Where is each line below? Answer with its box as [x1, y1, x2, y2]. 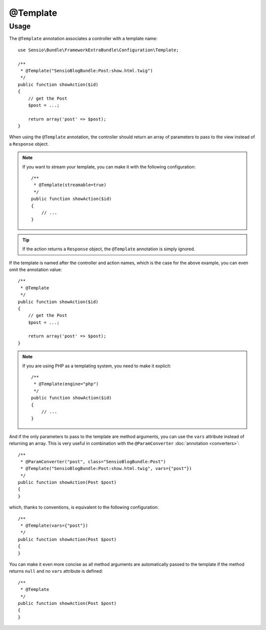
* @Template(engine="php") [33, 381, 99, 387]
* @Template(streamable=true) [33, 182, 107, 188]
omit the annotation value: [9, 267, 62, 273]
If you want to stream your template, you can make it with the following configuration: [22, 163, 196, 170]
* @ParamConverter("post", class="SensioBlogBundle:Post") [20, 459, 166, 464]
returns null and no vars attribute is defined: [9, 568, 103, 574]
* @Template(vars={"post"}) [20, 523, 88, 528]
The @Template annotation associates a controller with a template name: [9, 36, 158, 41]
